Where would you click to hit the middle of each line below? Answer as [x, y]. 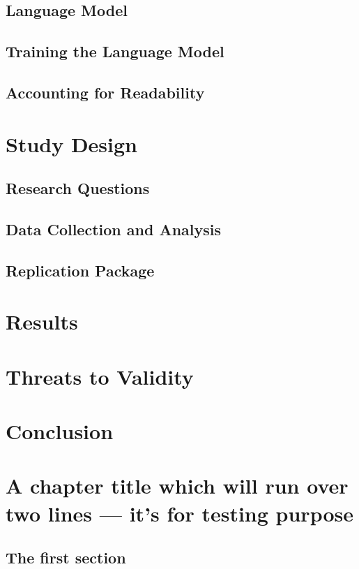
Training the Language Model [115, 51]
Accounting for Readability [105, 92]
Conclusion [60, 431]
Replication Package [80, 270]
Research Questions [78, 188]
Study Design [72, 143]
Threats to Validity [100, 376]
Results [42, 322]
